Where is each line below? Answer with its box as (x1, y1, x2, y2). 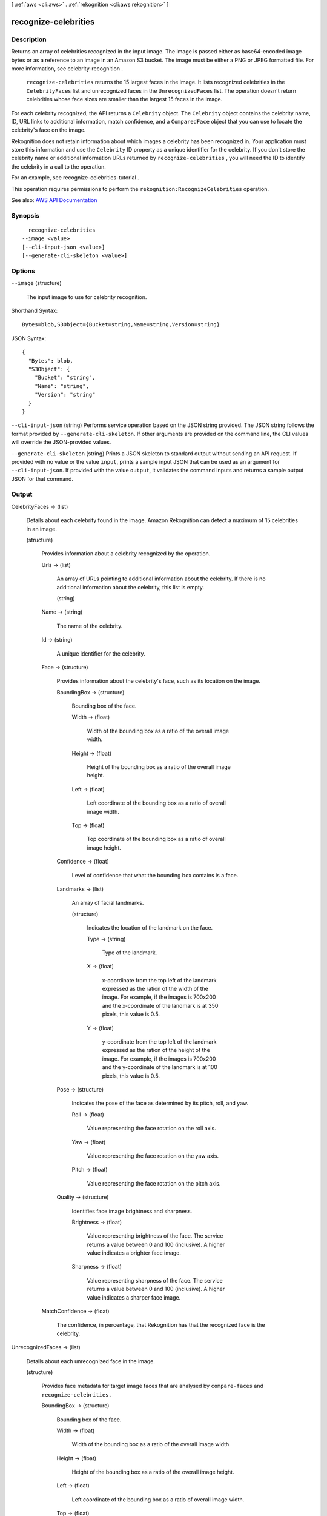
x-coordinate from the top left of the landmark (102, 976, 217, 984)
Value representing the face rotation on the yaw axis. (87, 1152, 219, 1159)
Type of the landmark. (102, 949, 157, 956)
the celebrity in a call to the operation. (11, 163, 106, 170)
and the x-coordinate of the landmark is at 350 (102, 1002, 219, 1009)
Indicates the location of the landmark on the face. (87, 924, 213, 931)
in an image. (26, 525, 57, 532)
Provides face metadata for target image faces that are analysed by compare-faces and (41, 1383, 263, 1390)
